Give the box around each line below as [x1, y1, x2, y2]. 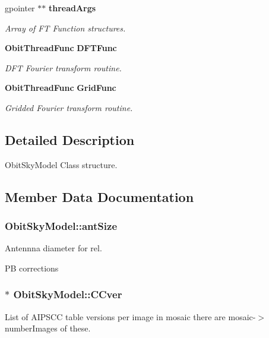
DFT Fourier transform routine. [5, 61, 122, 74]
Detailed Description [5, 130, 135, 149]
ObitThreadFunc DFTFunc [5, 42, 117, 54]
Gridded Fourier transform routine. [5, 101, 133, 113]
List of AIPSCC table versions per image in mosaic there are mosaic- [5, 310, 256, 323]
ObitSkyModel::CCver [13, 287, 122, 302]
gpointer [5, 2, 35, 14]
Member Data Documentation [5, 187, 194, 206]
